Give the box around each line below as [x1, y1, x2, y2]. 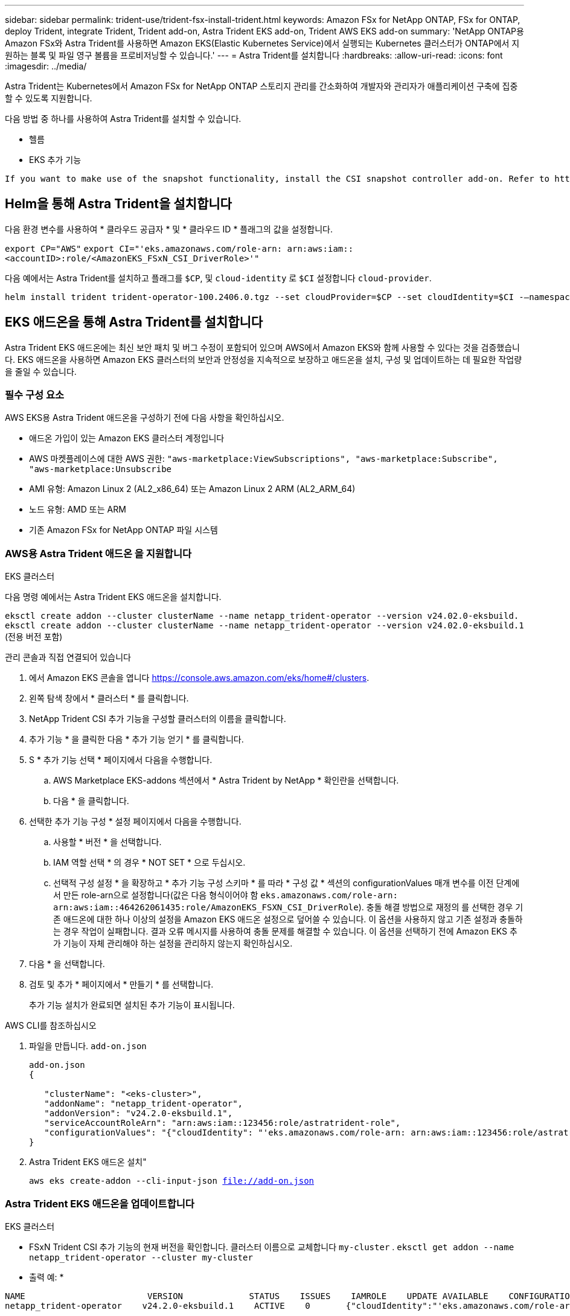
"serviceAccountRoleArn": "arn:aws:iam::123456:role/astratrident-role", [44, 1118, 401, 1128]
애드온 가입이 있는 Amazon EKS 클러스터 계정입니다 [29, 433, 225, 444]
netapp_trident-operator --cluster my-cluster [29, 1252, 253, 1262]
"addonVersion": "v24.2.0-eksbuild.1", [44, 1108, 233, 1119]
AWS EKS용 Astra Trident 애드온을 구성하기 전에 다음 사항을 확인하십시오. [5, 412, 284, 423]
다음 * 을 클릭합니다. [53, 796, 129, 807]
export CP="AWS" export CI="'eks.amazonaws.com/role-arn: [5, 243, 283, 254]
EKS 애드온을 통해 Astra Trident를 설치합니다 [5, 315, 263, 330]
